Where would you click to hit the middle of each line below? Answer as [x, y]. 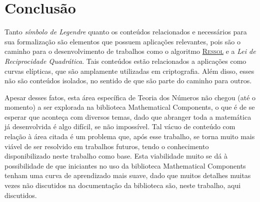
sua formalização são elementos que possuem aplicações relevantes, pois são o [123, 41]
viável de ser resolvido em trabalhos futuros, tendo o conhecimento [107, 146]
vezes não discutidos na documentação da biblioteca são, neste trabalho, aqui [123, 185]
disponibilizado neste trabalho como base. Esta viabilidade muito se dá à [116, 156]
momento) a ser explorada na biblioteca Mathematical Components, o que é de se [130, 107]
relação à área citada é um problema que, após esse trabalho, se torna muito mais [130, 136]
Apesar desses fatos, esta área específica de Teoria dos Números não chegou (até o [130, 97]
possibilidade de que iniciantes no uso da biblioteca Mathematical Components [125, 165]
